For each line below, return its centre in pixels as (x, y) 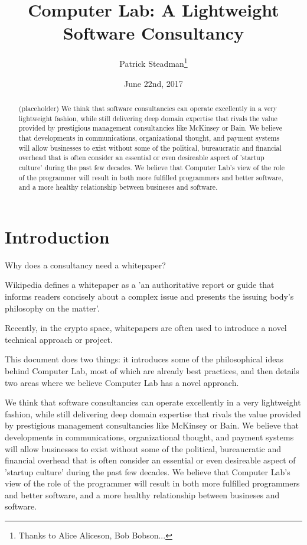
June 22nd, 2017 (153, 83)
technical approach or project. (59, 339)
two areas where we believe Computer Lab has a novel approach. (122, 382)
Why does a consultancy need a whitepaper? (85, 265)
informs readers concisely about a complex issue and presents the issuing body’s (149, 296)
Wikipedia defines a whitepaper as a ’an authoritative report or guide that (140, 285)
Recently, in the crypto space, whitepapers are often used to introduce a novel (146, 328)
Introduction (57, 236)
